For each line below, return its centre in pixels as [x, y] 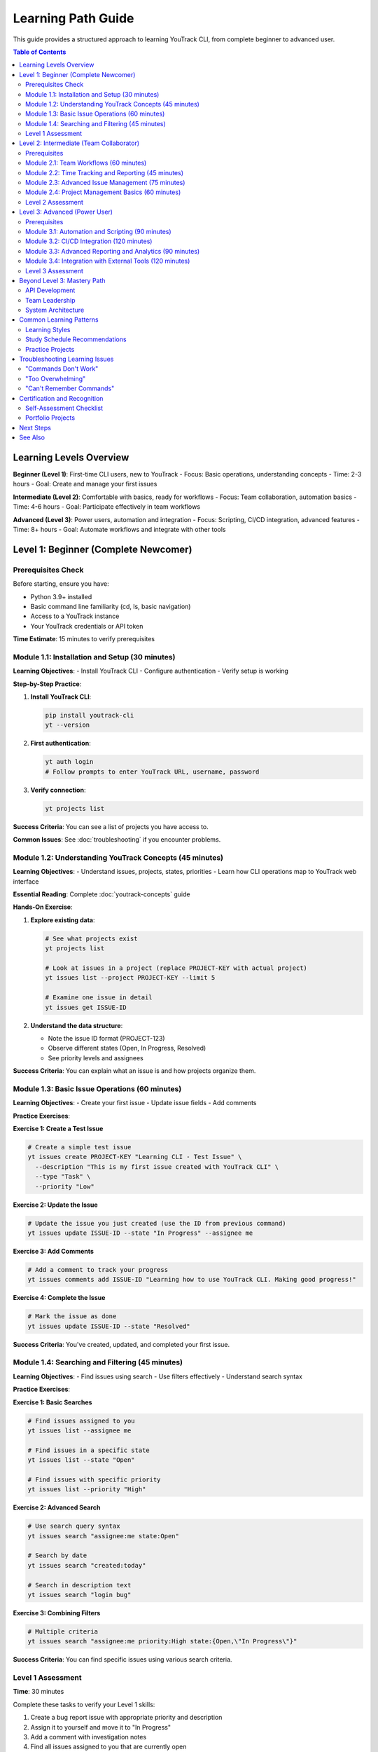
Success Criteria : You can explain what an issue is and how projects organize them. [134, 1071]
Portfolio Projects [50, 418]
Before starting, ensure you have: [61, 584]
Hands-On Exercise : [43, 907]
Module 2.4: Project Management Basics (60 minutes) [103, 192]
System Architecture [55, 310]
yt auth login [69, 762]
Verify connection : [58, 790]
